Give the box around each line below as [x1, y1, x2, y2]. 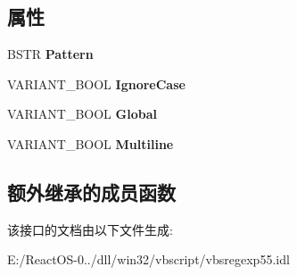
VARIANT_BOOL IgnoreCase [7, 74, 186, 93]
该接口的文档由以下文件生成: [7, 220, 173, 238]
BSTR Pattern [7, 45, 94, 63]
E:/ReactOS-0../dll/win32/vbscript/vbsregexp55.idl [7, 250, 290, 269]
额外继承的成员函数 [7, 178, 176, 205]
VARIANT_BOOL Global [7, 104, 157, 123]
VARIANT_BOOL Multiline [7, 134, 174, 153]
